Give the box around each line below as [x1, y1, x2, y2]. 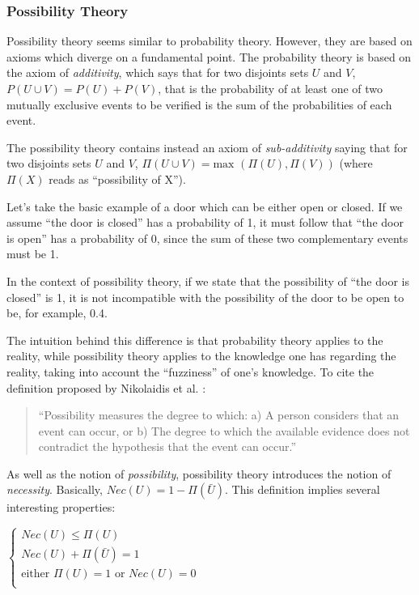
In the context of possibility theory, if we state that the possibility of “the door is [6, 272, 409, 289]
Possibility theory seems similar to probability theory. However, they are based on [6, 32, 413, 49]
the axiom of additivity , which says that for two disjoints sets [6, 64, 309, 81]
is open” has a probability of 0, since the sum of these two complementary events [6, 229, 408, 246]
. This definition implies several [224, 481, 380, 498]
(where [339, 155, 373, 172]
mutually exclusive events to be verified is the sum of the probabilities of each [6, 96, 392, 113]
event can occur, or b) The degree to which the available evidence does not [38, 422, 410, 439]
